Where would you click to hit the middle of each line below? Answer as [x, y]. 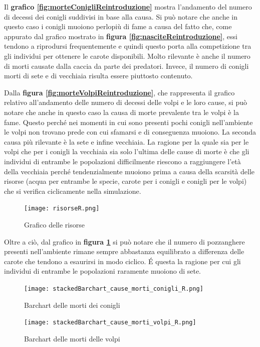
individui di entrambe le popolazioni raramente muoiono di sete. [103, 271]
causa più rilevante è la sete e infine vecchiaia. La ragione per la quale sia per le [126, 141]
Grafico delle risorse [54, 224]
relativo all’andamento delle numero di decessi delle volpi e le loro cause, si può [125, 102]
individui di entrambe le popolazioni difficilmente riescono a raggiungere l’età [122, 161]
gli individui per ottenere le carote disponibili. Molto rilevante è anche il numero [127, 55]
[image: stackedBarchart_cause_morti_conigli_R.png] [114, 288]
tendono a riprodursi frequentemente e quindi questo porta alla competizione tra [128, 46]
